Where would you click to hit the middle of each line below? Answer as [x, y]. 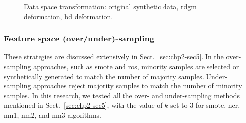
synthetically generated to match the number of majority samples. [104, 76]
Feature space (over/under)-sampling [79, 38]
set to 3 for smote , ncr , [205, 105]
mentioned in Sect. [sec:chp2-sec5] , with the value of [83, 105]
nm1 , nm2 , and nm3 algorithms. [53, 114]
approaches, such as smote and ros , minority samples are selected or [136, 66]
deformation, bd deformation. [68, 16]
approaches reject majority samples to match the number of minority [138, 86]
